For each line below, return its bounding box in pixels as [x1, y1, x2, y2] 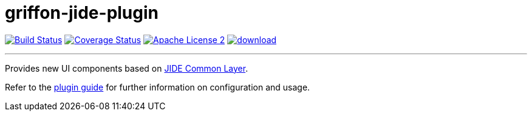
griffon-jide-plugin [5, 2, 159, 23]
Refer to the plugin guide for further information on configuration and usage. [5, 81, 310, 92]
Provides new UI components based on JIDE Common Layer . [5, 63, 248, 73]
